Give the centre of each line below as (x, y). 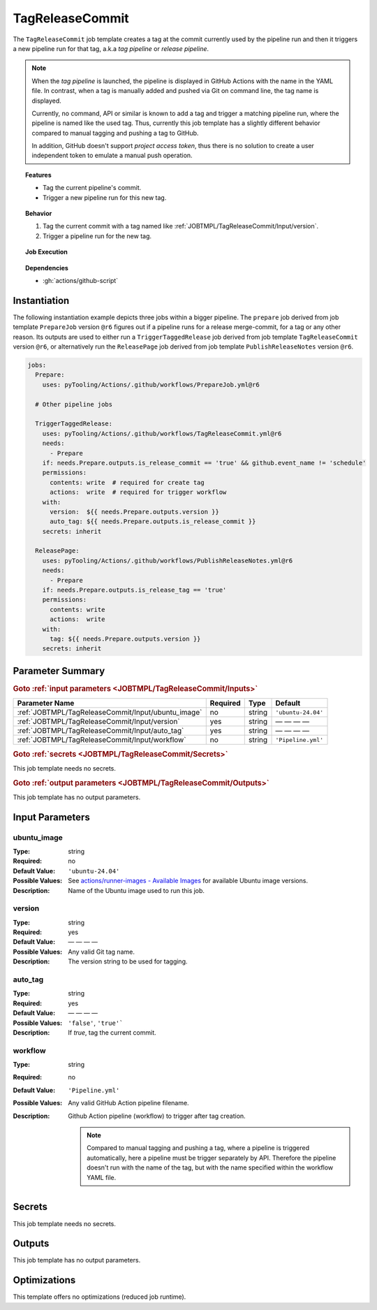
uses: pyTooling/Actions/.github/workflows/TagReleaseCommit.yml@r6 (162, 434)
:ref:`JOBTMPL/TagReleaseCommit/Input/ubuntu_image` (110, 713)
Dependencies (47, 268)
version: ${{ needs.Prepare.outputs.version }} (134, 511)
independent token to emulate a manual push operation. (112, 155)
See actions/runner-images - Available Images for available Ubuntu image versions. (188, 881)
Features (38, 175)
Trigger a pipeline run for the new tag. (97, 236)
